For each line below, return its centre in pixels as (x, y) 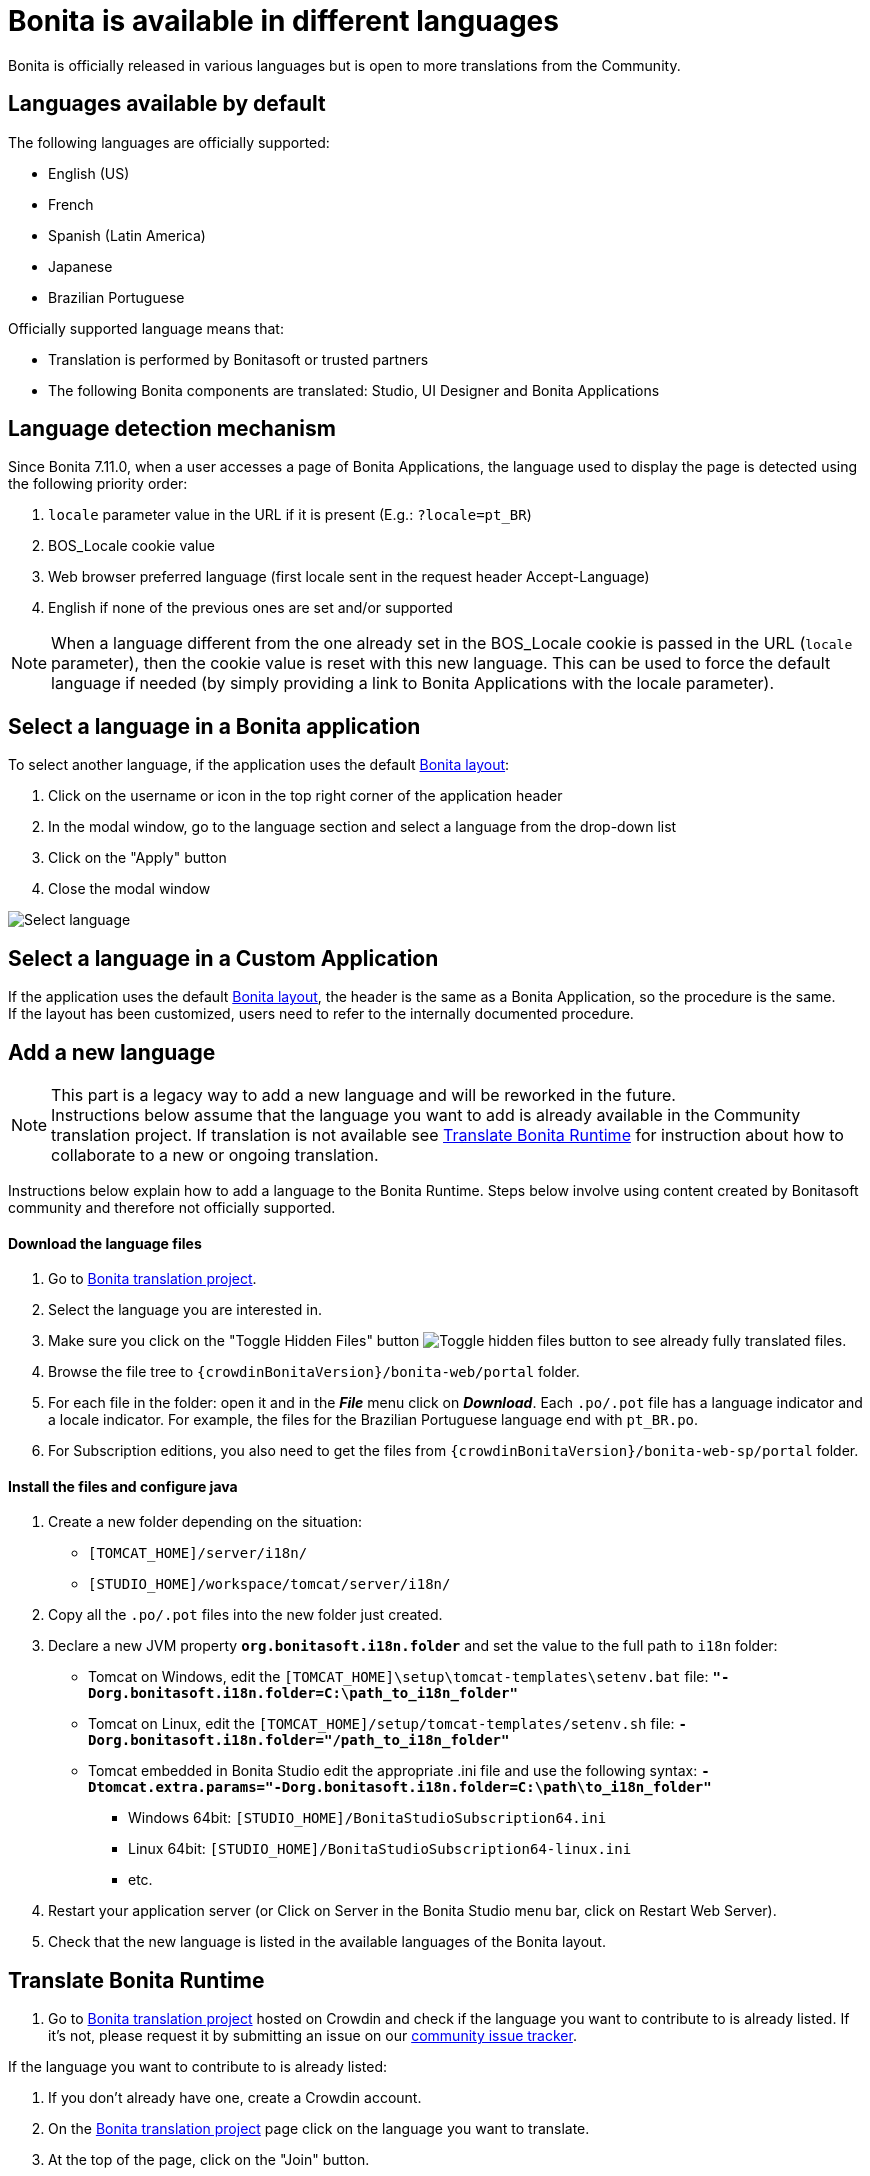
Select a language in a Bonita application (214, 726)
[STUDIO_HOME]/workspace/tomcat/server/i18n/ (269, 1584)
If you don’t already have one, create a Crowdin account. (235, 2098)
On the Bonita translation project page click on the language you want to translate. (319, 2129)
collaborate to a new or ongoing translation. (215, 1154)
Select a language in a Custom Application (223, 958)
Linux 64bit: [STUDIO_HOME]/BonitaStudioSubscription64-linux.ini (380, 1849)
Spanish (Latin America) (127, 235)
